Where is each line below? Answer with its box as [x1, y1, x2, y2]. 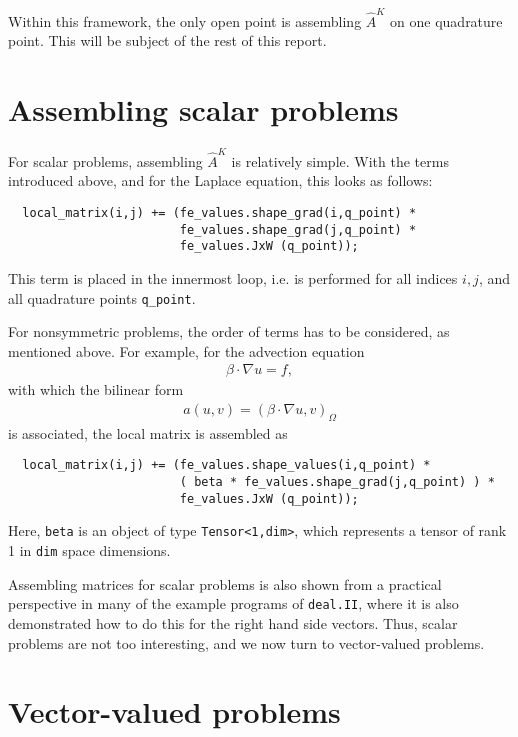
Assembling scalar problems [8, 89, 399, 130]
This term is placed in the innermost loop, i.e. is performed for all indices [8, 267, 458, 288]
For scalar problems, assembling [8, 150, 203, 171]
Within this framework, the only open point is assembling [8, 10, 362, 31]
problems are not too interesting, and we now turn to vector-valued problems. [8, 632, 485, 653]
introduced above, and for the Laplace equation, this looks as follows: [8, 170, 433, 191]
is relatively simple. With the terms [231, 150, 449, 171]
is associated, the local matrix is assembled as [8, 422, 288, 443]
